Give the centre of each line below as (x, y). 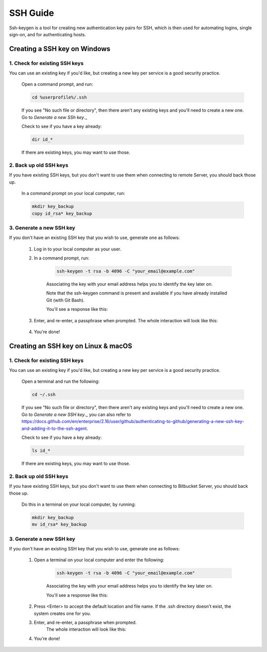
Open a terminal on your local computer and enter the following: (99, 560)
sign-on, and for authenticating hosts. (47, 34)
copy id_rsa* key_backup (62, 213)
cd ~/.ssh (44, 395)
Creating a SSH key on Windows (60, 49)
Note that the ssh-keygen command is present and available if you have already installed (137, 293)
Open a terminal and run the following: (61, 381)
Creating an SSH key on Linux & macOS (71, 346)
